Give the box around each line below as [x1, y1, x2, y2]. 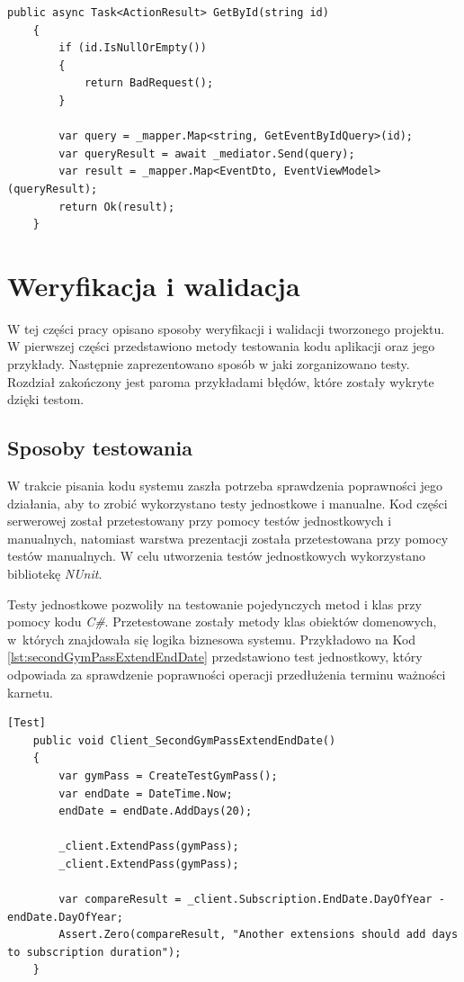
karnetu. [7, 682, 54, 701]
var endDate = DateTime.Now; [58, 787, 233, 800]
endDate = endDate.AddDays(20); [58, 805, 253, 818]
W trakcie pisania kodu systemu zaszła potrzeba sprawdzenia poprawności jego [7, 476, 443, 495]
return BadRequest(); [84, 77, 214, 90]
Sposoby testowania [7, 434, 192, 462]
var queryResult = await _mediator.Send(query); [58, 147, 355, 160]
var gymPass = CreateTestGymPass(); [58, 769, 278, 782]
